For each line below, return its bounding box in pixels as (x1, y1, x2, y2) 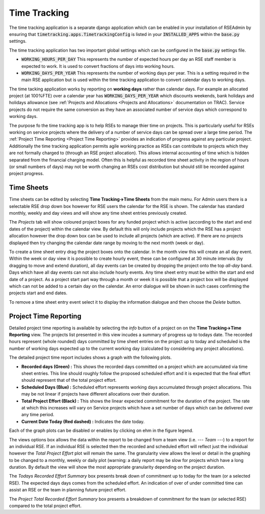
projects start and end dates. (9, 290, 68, 296)
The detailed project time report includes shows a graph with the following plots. (9, 354, 172, 361)
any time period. (21, 412, 54, 418)
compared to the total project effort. (9, 503, 82, 509)
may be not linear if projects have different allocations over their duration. (21, 391, 170, 397)
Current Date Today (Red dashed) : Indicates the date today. (21, 418, 145, 425)
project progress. (9, 171, 44, 176)
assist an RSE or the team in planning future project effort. (9, 487, 127, 493)
